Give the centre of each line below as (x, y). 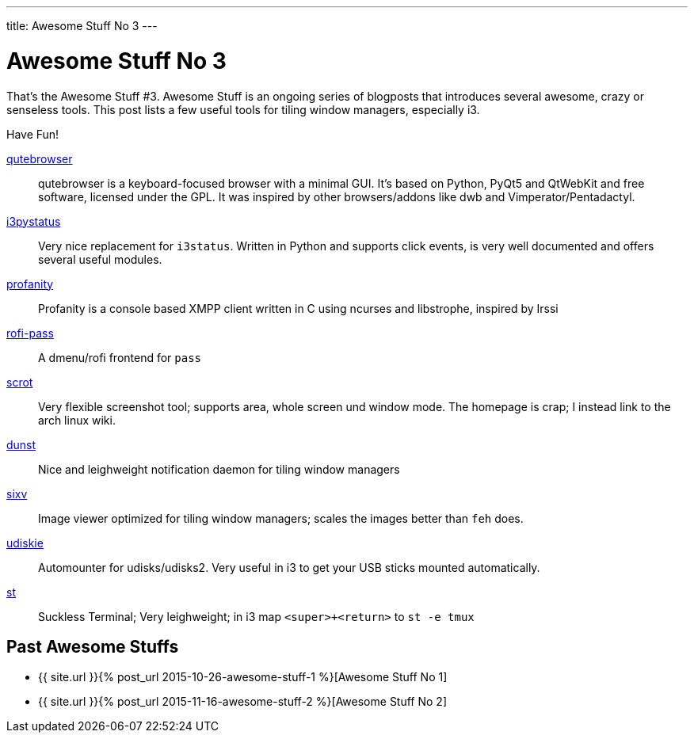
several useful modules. (100, 259)
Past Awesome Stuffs (93, 646)
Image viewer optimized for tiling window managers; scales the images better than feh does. (281, 518)
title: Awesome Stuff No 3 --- (82, 26)
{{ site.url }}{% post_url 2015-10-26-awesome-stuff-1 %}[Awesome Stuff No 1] (243, 677)
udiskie (25, 543)
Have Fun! (33, 134)
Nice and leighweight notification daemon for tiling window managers (219, 469)
